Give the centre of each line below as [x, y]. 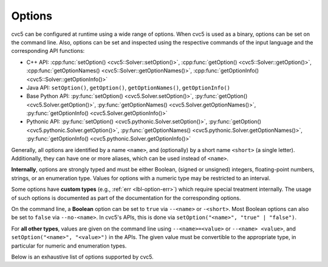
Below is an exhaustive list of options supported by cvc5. [83, 257]
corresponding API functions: [48, 51]
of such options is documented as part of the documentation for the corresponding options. [126, 198]
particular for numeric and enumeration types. [69, 246]
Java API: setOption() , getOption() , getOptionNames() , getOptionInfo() [128, 88]
